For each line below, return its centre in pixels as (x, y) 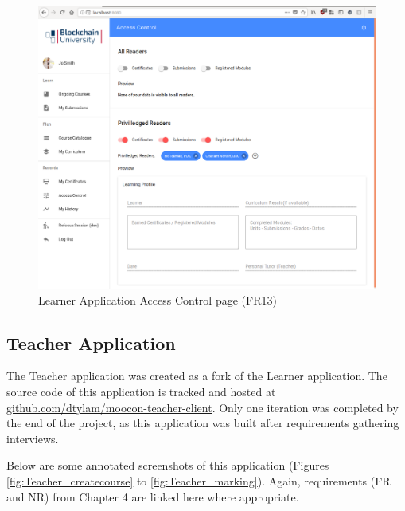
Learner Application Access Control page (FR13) (158, 299)
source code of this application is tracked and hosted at (141, 391)
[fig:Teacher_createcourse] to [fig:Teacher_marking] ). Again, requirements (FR (199, 480)
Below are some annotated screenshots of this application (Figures (168, 465)
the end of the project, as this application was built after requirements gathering (203, 423)
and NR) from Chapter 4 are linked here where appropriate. (153, 496)
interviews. (33, 438)
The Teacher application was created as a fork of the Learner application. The (197, 376)
